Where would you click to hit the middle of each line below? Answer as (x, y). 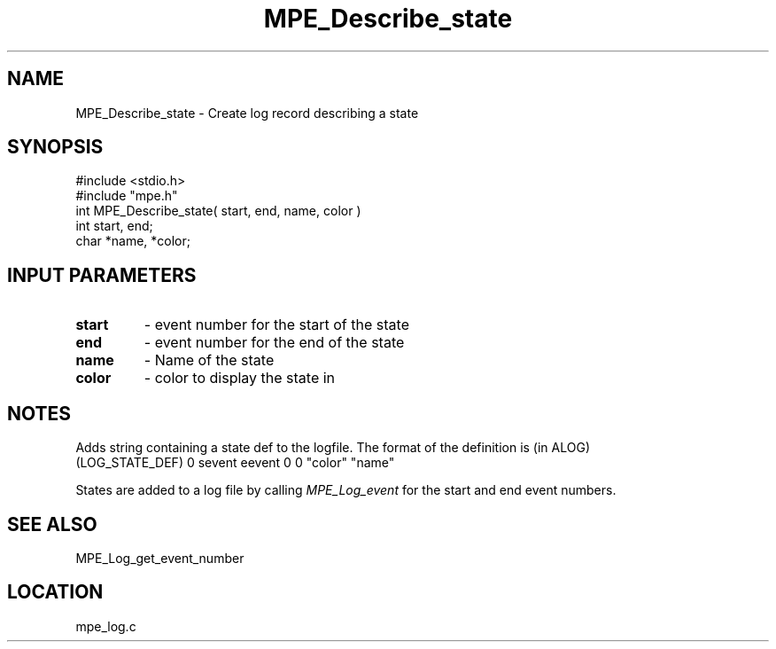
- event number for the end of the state (274, 343)
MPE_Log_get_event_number (160, 558)
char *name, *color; (133, 241)
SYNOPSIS (55, 147)
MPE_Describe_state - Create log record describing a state (247, 113)
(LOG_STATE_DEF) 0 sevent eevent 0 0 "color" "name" (235, 463)
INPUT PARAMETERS (102, 275)
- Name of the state (209, 360)
